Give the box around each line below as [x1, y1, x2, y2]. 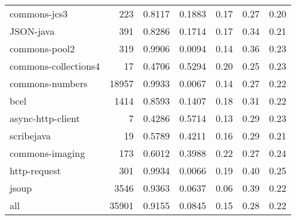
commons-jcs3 [10, 7, 68, 20]
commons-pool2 [10, 41, 75, 55]
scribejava [10, 129, 51, 142]
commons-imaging [10, 146, 85, 160]
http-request [10, 163, 61, 177]
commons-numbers [10, 76, 88, 90]
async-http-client [10, 111, 80, 125]
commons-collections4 [10, 59, 100, 73]
